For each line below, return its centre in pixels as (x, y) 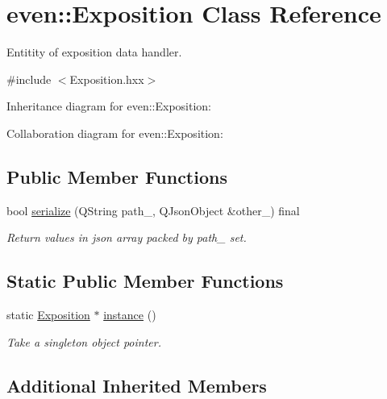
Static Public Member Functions (145, 281)
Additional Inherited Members (137, 385)
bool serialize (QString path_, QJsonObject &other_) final (153, 210)
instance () (130, 315)
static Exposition (48, 315)
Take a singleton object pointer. (84, 341)
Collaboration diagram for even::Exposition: (115, 133)
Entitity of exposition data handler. (94, 52)
